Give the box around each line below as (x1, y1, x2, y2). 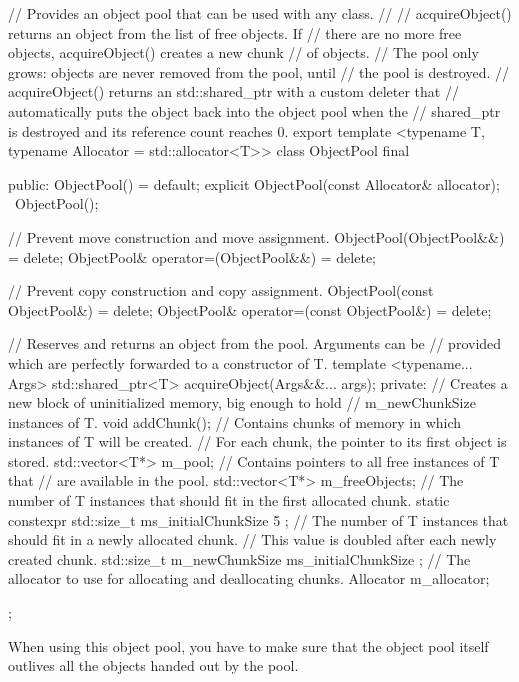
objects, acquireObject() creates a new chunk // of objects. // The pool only (8, 42, 479, 63)
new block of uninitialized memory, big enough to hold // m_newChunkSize (8, 392, 476, 413)
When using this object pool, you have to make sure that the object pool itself (8, 635, 489, 656)
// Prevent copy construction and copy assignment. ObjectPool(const (8, 280, 434, 301)
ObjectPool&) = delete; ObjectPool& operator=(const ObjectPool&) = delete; (8, 299, 492, 320)
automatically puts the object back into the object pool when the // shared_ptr (8, 100, 501, 121)
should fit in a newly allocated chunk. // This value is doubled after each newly (8, 529, 497, 550)
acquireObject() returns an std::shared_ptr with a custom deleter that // (8, 81, 459, 102)
